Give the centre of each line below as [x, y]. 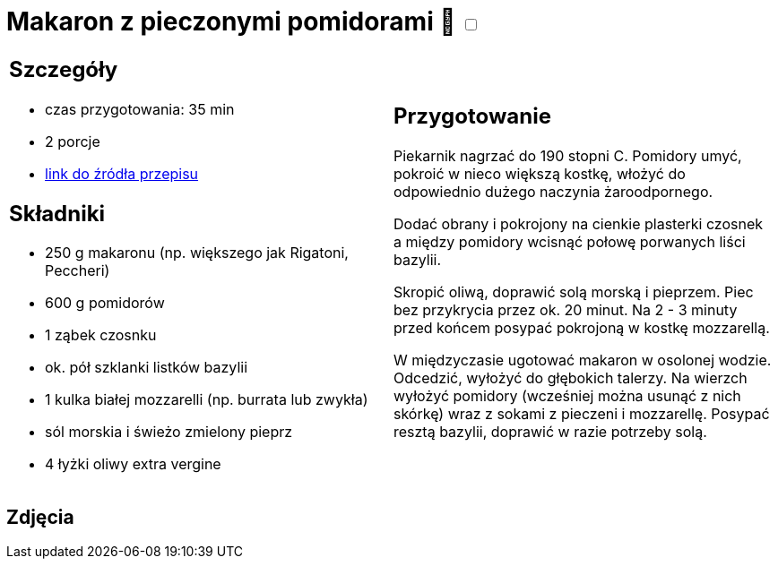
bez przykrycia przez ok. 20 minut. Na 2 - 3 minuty [566, 310]
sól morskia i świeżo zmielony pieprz [169, 432]
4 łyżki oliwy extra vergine [133, 464]
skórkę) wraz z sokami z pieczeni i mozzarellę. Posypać [582, 414]
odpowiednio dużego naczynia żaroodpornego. [553, 192]
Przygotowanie [472, 116]
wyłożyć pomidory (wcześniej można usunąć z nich [567, 396]
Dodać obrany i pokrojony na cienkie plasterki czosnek [579, 224]
